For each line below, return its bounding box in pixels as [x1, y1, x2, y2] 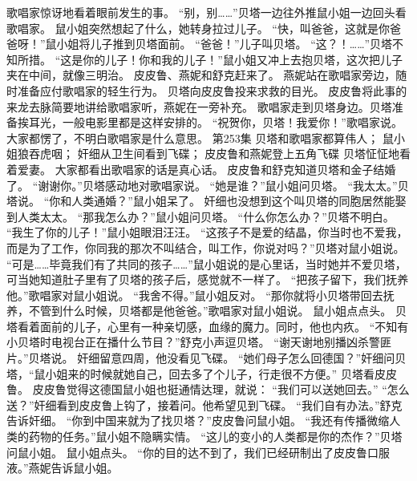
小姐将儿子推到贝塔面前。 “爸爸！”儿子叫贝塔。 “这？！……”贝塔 [56, 35, 393, 52]
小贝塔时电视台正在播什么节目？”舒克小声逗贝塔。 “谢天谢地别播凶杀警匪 [6, 333, 391, 350]
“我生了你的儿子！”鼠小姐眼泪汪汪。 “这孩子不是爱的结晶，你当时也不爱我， [6, 224, 408, 240]
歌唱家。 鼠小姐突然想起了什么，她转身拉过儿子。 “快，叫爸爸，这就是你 [6, 19, 390, 36]
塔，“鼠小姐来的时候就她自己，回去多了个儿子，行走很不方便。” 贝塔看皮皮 [6, 365, 397, 382]
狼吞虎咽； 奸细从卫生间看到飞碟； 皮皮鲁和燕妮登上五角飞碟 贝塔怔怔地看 [17, 145, 411, 162]
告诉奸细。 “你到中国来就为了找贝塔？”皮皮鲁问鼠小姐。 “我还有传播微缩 [6, 412, 390, 429]
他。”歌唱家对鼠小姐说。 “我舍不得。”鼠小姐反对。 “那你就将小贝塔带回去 [6, 286, 383, 303]
